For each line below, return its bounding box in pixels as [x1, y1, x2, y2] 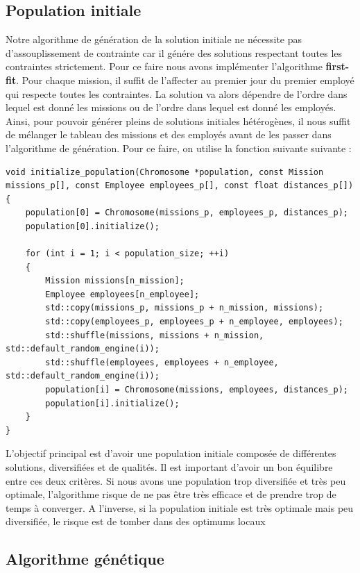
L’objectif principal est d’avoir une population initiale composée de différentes [6, 446, 336, 460]
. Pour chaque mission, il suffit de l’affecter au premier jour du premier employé [16, 72, 354, 87]
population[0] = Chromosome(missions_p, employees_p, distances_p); [25, 208, 348, 218]
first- [325, 59, 350, 74]
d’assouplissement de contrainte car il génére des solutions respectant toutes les [6, 45, 343, 60]
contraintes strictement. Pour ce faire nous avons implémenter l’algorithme [6, 59, 323, 74]
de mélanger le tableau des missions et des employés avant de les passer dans [6, 127, 332, 142]
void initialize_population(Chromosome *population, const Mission [6, 167, 324, 177]
